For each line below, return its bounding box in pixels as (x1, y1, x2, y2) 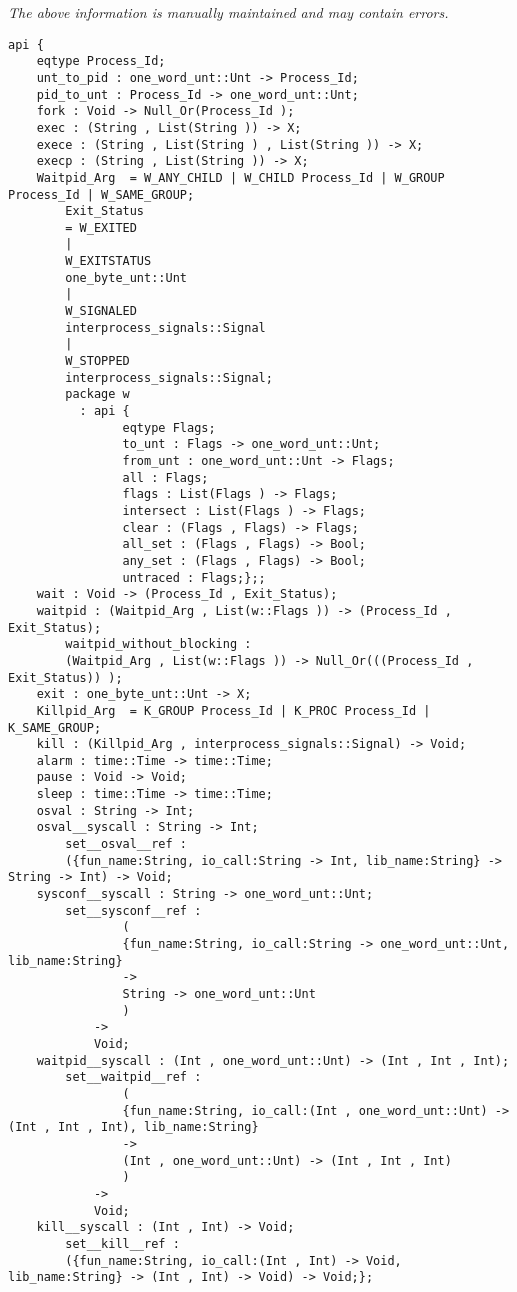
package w (65, 387, 130, 402)
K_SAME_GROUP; (8, 720, 102, 735)
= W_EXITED (65, 220, 137, 235)
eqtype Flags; (122, 420, 216, 435)
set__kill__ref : (65, 1236, 180, 1251)
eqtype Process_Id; (36, 54, 166, 69)
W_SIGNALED (65, 304, 137, 319)
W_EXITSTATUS (65, 254, 152, 269)
